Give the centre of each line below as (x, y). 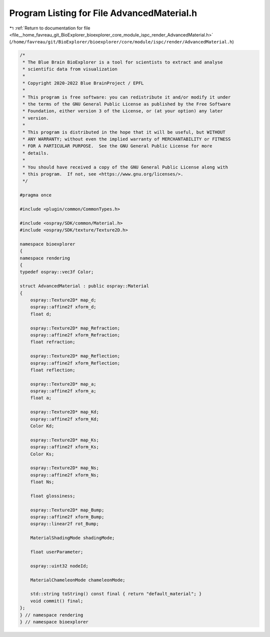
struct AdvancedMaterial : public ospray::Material (84, 286)
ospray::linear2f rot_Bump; (65, 524)
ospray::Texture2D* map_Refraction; (75, 328)
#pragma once (36, 195)
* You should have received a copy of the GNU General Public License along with (125, 167)
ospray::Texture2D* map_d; (63, 300)
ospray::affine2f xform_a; (63, 391)
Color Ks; (42, 454)
